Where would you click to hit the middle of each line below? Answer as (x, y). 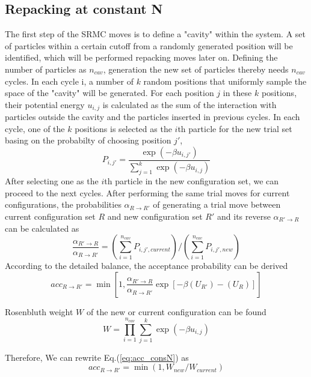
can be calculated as (42, 228)
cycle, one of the (35, 128)
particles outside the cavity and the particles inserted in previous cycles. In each (152, 117)
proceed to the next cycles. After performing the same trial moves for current (147, 192)
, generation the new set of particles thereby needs (196, 69)
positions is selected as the (123, 128)
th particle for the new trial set (235, 128)
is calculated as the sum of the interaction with (189, 104)
